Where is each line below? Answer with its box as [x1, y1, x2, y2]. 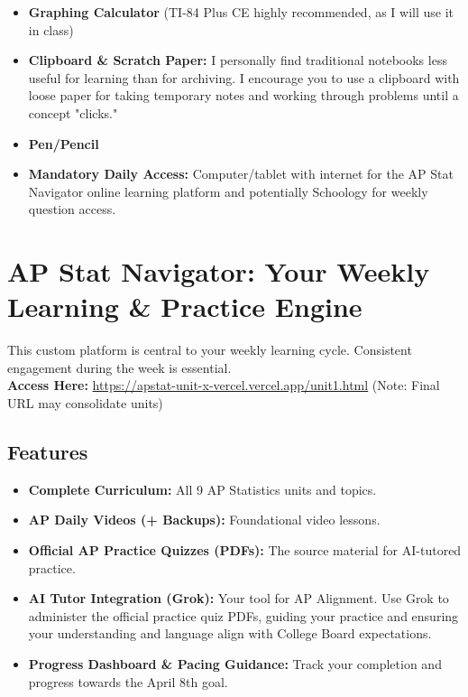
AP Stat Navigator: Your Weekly [7, 253, 430, 290]
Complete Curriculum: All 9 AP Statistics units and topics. [28, 479, 377, 498]
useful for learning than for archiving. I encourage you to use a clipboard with [28, 68, 460, 87]
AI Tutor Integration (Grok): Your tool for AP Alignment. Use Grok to [28, 589, 449, 608]
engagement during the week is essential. [7, 358, 232, 376]
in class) [28, 20, 74, 39]
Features [7, 438, 88, 466]
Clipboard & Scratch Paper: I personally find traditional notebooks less [28, 51, 447, 70]
